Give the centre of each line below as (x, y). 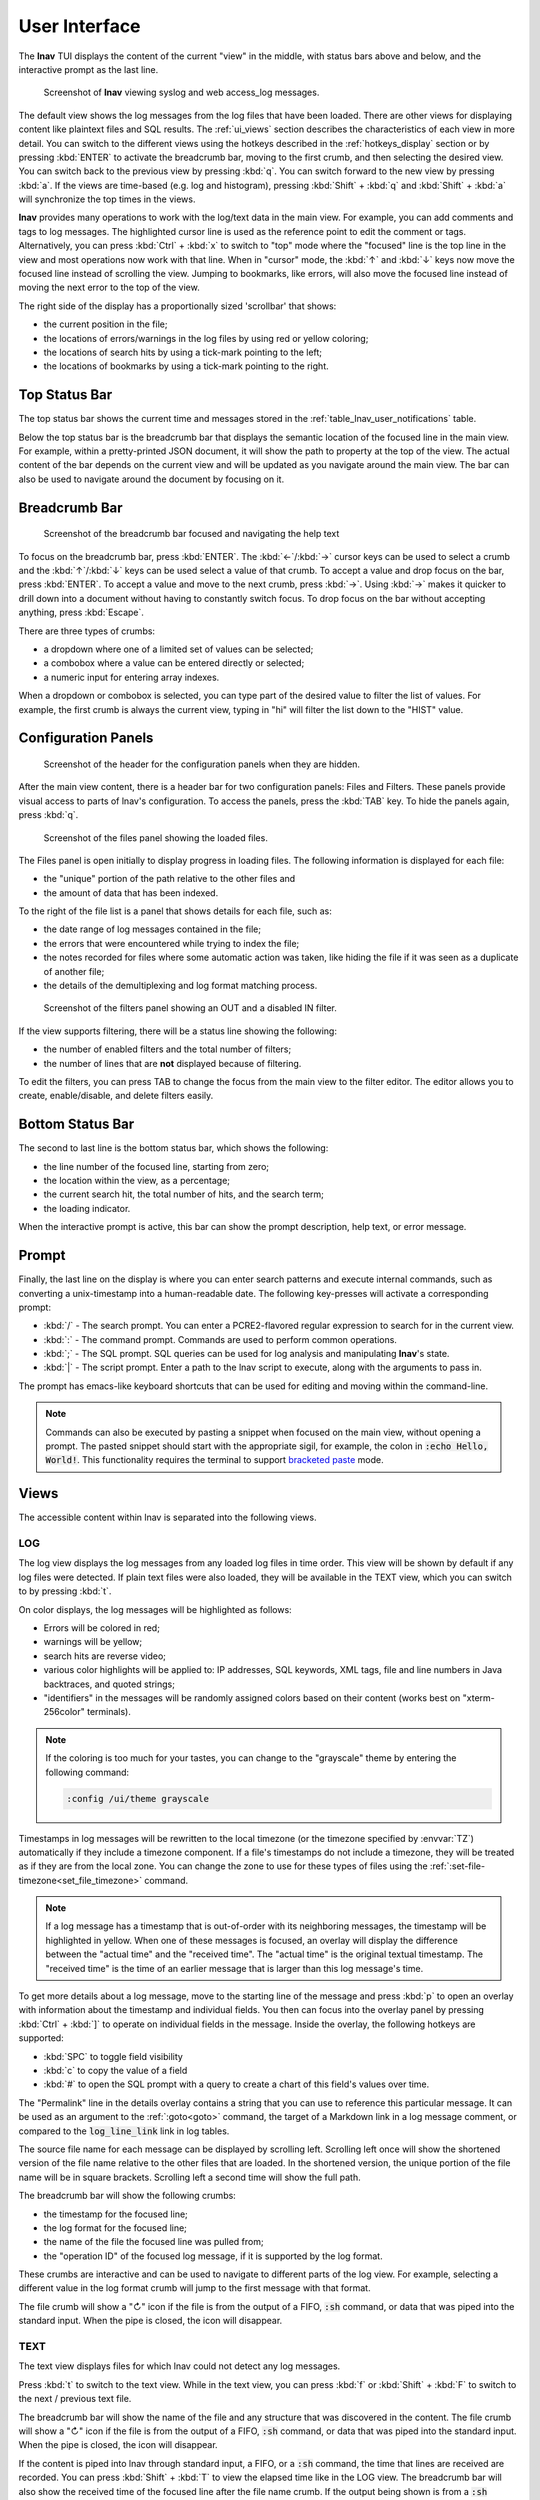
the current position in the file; (105, 324)
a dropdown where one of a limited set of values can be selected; (178, 649)
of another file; (74, 971)
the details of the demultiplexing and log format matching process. (180, 986)
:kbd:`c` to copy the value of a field (115, 2070)
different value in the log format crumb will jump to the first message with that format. (194, 2288)
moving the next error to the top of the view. (109, 287)
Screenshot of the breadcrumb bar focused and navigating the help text (191, 534)
